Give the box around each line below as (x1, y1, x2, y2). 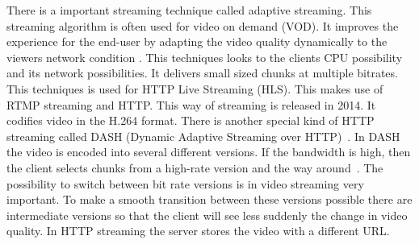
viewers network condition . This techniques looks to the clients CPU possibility (6, 48, 403, 65)
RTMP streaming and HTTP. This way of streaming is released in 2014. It (6, 96, 376, 113)
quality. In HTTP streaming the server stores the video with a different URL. (6, 222, 390, 239)
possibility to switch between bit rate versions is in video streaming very (6, 175, 364, 192)
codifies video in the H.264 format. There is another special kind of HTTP (6, 112, 375, 129)
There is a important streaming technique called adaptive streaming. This (6, 2, 372, 18)
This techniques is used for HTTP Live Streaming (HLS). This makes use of (6, 80, 383, 97)
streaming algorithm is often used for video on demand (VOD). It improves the (6, 17, 399, 34)
